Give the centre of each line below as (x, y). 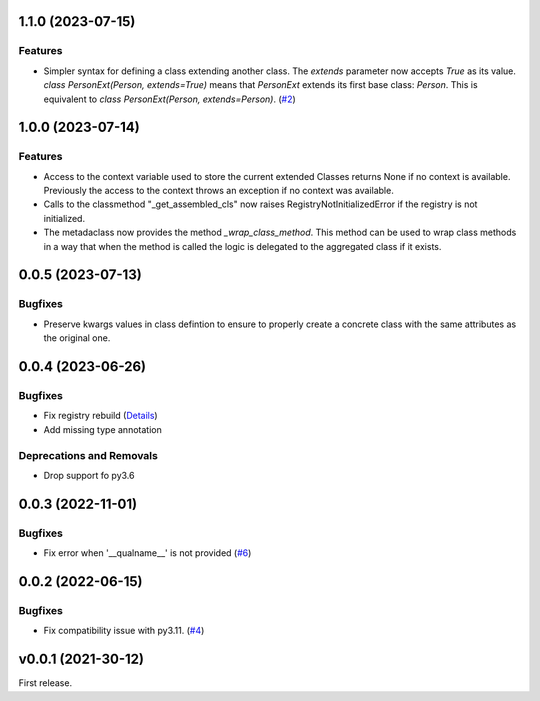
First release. (45, 683)
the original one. (77, 338)
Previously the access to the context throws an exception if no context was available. (218, 191)
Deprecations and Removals (88, 455)
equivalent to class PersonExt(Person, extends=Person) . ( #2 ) (170, 99)
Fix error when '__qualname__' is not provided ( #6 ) (147, 553)
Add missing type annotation (102, 429)
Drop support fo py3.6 (89, 475)
